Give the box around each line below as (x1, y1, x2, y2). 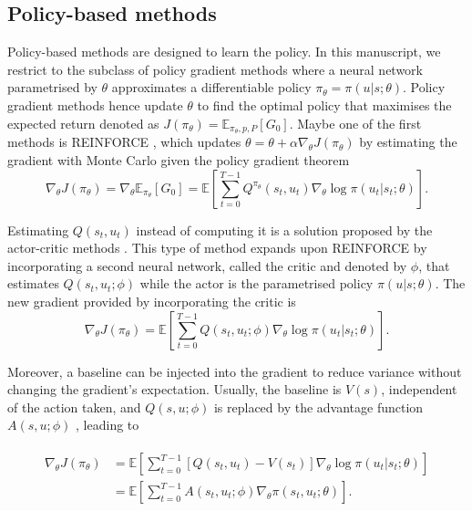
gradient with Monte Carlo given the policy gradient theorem (7, 151, 350, 170)
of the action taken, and (7, 397, 141, 416)
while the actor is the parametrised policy (139, 274, 374, 293)
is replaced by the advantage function (213, 397, 424, 416)
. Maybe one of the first (289, 113, 422, 132)
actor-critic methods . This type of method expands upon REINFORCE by (7, 238, 427, 257)
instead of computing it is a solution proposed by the (136, 220, 433, 239)
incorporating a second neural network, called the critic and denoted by (7, 255, 407, 275)
